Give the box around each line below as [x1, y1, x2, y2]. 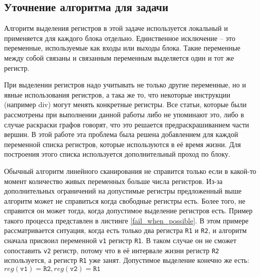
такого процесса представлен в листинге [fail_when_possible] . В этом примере [4, 215, 249, 225]
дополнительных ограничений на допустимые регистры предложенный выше [4, 186, 242, 196]
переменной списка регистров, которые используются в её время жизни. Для [4, 138, 241, 149]
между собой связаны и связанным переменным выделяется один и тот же [4, 52, 234, 63]
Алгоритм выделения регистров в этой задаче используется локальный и [4, 23, 228, 33]
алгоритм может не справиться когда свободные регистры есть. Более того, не [4, 195, 245, 206]
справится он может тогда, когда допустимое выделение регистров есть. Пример [4, 205, 253, 216]
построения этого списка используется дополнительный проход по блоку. [4, 149, 231, 159]
